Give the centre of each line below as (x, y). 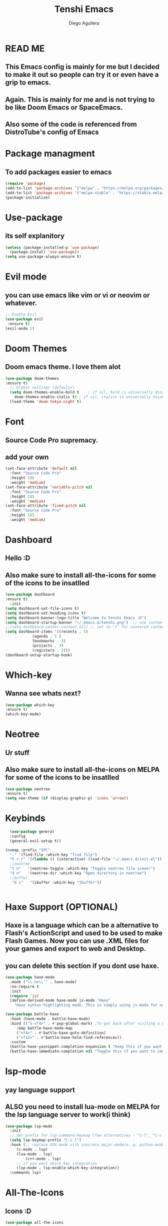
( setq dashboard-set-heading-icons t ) (45, 613)
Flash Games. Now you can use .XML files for (77, 941)
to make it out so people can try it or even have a (82, 75)
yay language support (40, 1090)
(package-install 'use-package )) (44, 252)
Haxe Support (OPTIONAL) (62, 907)
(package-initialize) (28, 197)
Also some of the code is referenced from (71, 124)
